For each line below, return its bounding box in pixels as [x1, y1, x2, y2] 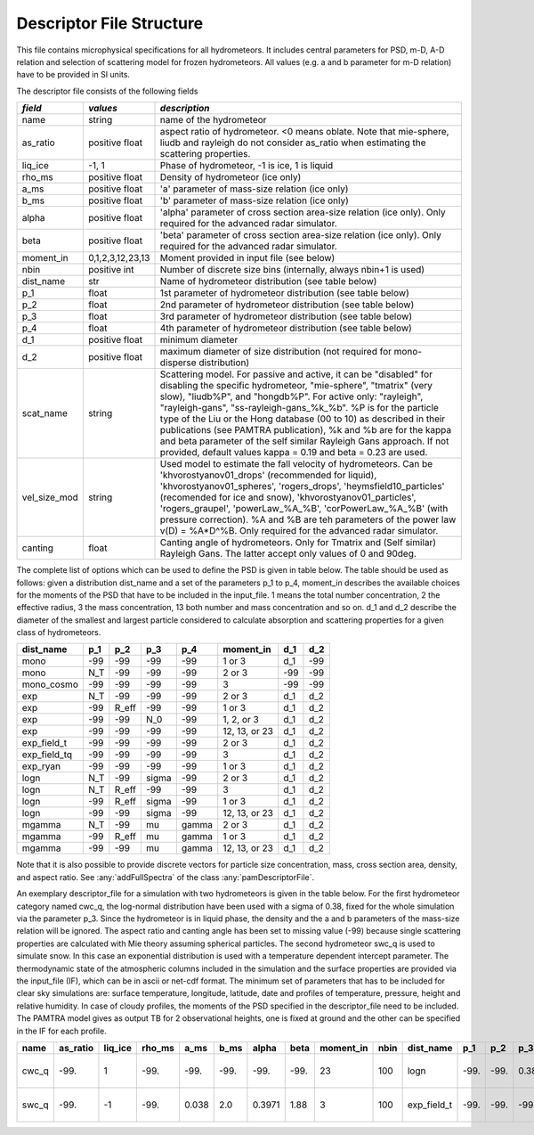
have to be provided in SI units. [16, 69, 131, 80]
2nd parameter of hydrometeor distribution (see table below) [159, 298, 415, 311]
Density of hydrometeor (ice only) [159, 171, 302, 184]
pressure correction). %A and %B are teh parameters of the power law [159, 513, 457, 526]
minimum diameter [159, 334, 239, 347]
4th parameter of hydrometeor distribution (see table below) [159, 322, 413, 334]
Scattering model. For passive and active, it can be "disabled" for [159, 368, 433, 380]
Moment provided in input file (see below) [159, 252, 336, 265]
